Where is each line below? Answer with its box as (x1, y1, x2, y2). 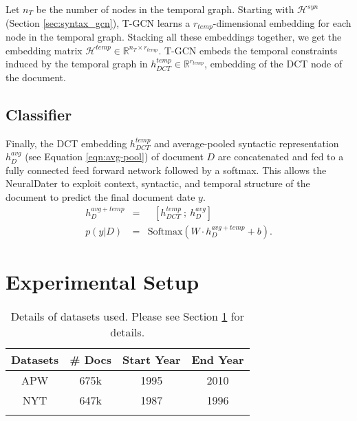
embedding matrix (6, 43, 83, 57)
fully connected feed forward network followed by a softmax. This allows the (6, 162, 327, 177)
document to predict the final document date (6, 190, 195, 204)
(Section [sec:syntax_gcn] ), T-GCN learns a (6, 15, 191, 30)
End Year (191, 351, 244, 367)
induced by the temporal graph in (6, 56, 148, 71)
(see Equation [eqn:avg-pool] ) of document (25, 149, 204, 164)
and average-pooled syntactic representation (154, 136, 339, 150)
